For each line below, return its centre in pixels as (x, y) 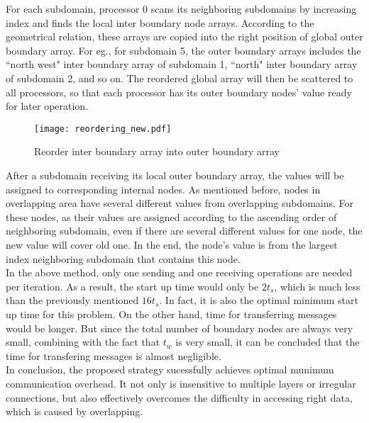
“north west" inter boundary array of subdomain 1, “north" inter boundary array (182, 64)
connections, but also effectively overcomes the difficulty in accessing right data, (179, 397)
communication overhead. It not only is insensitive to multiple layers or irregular (181, 383)
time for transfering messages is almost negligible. (114, 355)
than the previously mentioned (72, 300)
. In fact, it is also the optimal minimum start (259, 300)
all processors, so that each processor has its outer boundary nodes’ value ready (179, 92)
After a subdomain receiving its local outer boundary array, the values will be (175, 175)
